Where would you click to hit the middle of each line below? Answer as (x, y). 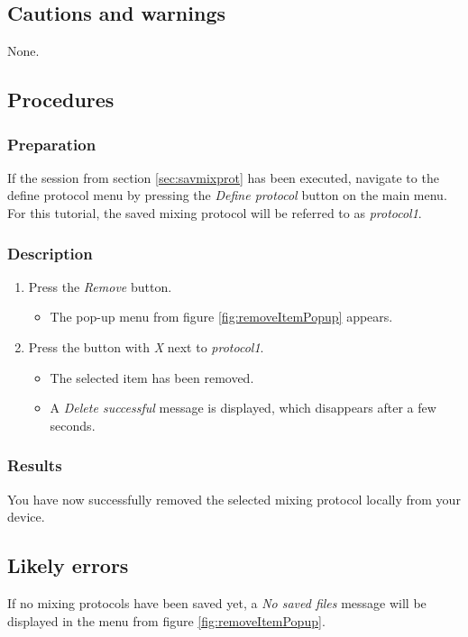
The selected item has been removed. (152, 377)
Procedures (61, 100)
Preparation (52, 144)
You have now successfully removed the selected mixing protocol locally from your (234, 499)
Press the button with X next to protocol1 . (146, 346)
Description (50, 253)
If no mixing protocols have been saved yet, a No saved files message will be (217, 602)
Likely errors (68, 565)
